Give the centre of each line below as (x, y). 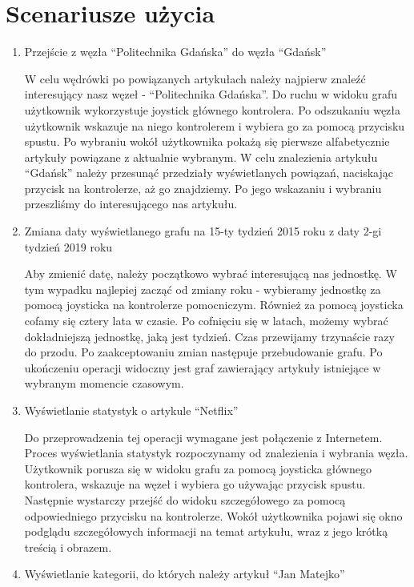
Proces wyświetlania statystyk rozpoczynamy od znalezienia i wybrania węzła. (216, 453)
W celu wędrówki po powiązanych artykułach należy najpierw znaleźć (195, 78)
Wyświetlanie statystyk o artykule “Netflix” (131, 410)
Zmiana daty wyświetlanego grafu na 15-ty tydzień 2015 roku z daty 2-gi (203, 231)
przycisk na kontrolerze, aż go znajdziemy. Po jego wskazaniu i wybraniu (203, 188)
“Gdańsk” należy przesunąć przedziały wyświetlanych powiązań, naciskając (209, 173)
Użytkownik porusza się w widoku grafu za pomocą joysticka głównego (198, 468)
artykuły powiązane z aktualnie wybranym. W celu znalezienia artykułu (201, 157)
